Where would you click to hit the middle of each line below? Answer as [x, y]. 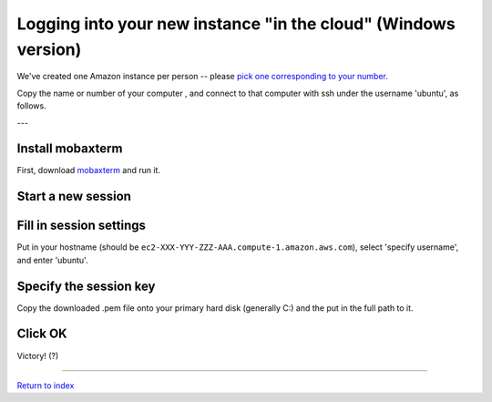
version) [49, 49]
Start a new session [74, 196]
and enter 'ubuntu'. [52, 260]
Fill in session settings [81, 226]
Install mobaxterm [70, 149]
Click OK [42, 334]
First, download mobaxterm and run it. [89, 170]
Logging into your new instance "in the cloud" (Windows [236, 24]
